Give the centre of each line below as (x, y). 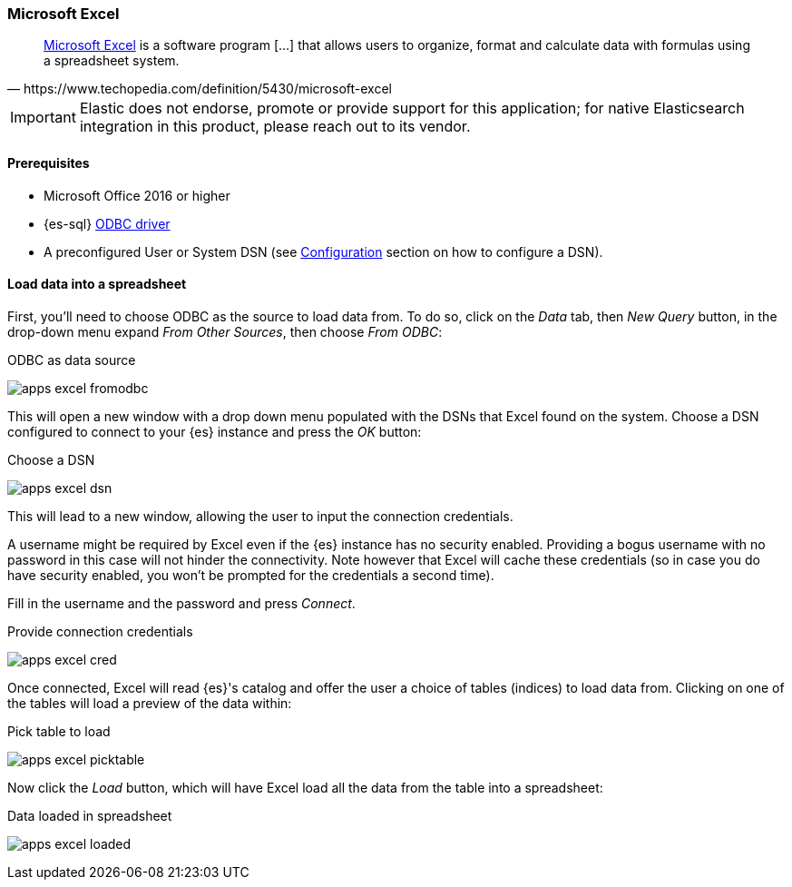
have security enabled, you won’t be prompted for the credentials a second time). (251, 575)
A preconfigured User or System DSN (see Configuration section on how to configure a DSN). (323, 251)
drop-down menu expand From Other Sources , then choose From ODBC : (225, 331)
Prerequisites (49, 163)
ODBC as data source (72, 360)
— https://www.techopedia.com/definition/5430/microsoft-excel (200, 89)
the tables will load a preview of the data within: (150, 703)
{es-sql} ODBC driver (107, 223)
